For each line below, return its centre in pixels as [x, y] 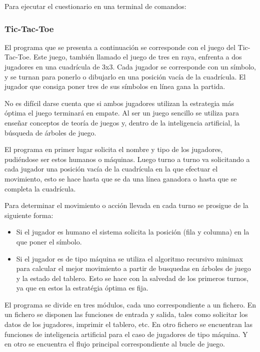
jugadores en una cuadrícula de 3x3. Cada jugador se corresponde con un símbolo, [130, 66]
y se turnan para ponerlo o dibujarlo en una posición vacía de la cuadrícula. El [125, 76]
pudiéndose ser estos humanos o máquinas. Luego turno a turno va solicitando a [127, 159]
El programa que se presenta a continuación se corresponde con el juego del [120, 47]
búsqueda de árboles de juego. [50, 132]
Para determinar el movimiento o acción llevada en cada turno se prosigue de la [126, 205]
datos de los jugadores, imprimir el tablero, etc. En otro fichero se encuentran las [128, 324]
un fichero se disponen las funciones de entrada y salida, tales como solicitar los [126, 314]
